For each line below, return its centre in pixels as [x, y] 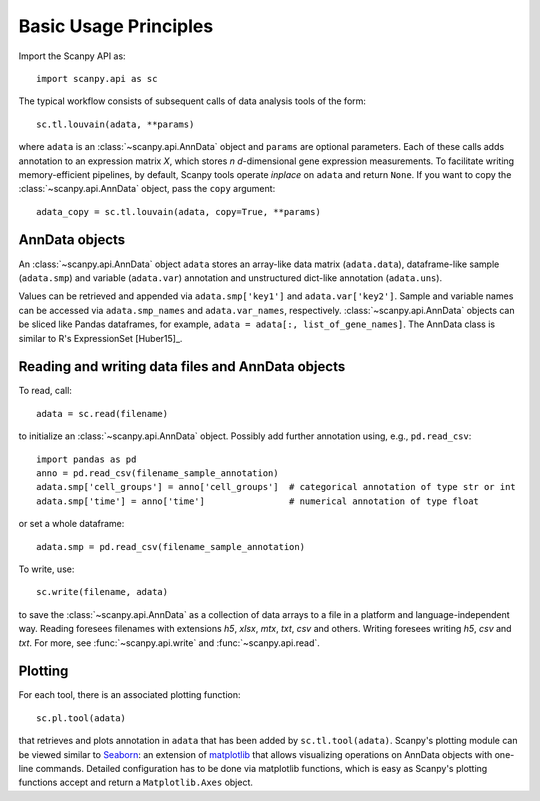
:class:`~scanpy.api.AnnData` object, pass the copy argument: [147, 189]
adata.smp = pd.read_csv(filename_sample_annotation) [170, 546]
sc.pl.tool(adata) [81, 718]
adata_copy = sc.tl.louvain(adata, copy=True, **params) [179, 211]
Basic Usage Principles [116, 26]
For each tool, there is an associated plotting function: [129, 695]
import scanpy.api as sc [97, 78]
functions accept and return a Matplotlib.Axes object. [136, 782]
